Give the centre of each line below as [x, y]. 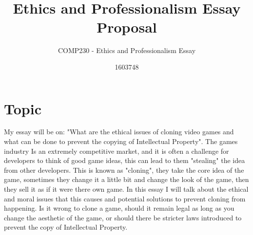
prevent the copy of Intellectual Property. [66, 227]
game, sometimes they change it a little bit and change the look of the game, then [126, 179]
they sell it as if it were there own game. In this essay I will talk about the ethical [126, 189]
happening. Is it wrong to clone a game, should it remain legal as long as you [119, 208]
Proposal [127, 27]
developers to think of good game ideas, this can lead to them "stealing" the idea [125, 160]
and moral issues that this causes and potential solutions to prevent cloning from [125, 198]
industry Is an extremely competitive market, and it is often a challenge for [117, 151]
